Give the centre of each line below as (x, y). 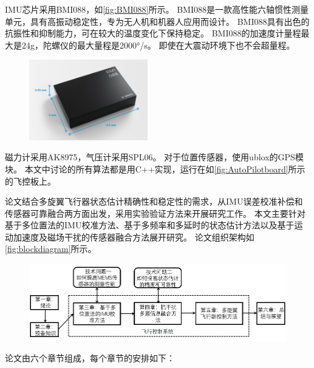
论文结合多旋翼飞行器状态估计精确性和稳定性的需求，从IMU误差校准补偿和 (154, 201)
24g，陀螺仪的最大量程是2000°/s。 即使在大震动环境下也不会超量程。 (158, 45)
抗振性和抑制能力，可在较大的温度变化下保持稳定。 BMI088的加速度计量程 (153, 33)
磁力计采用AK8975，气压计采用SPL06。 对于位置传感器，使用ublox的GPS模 (154, 157)
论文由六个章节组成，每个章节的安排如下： (90, 358)
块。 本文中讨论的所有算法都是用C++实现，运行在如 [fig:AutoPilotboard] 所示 (155, 169)
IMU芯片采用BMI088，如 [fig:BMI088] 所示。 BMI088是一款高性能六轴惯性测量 (157, 9)
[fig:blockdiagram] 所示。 (51, 249)
